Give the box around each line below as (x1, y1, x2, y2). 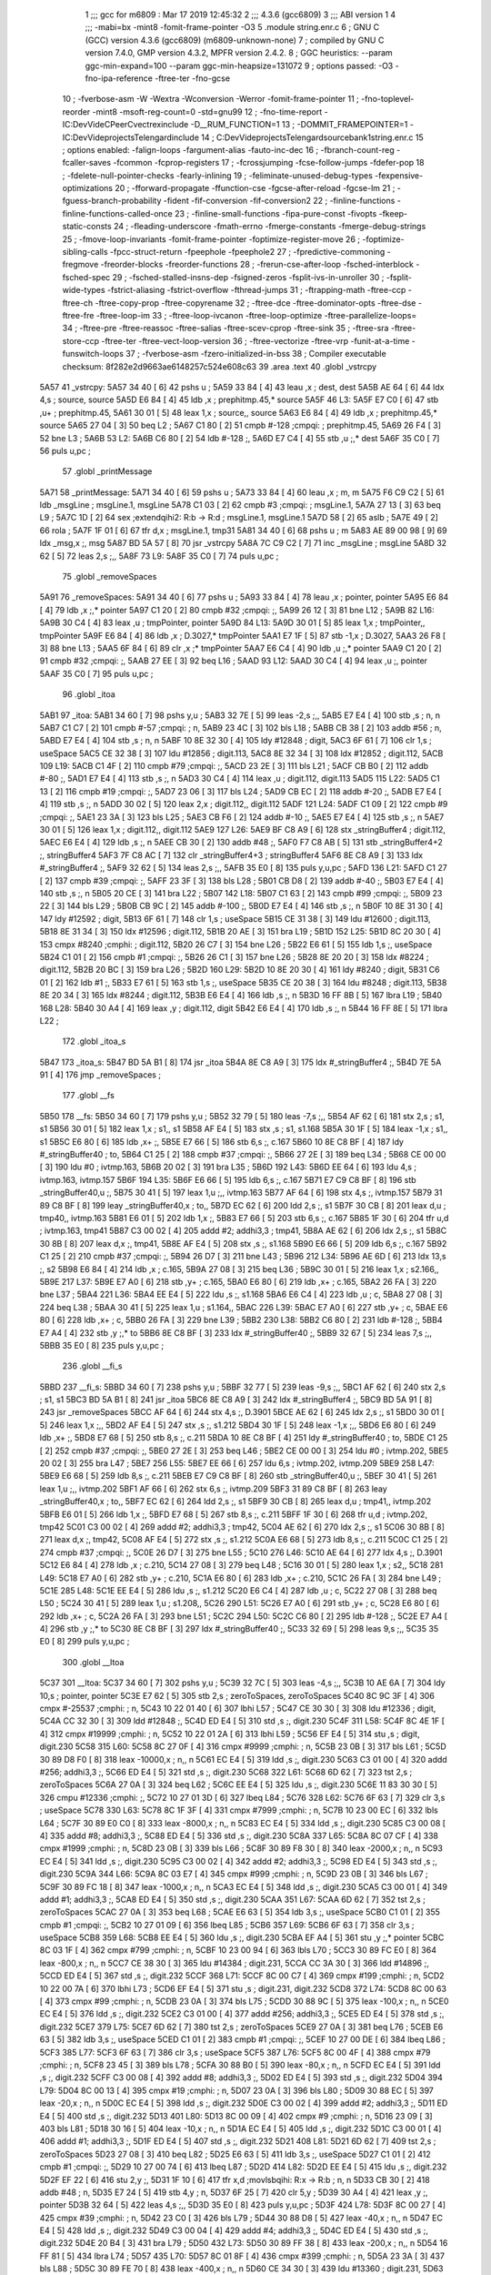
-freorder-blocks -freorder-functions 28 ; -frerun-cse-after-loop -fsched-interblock (100, 259, 414, 270)
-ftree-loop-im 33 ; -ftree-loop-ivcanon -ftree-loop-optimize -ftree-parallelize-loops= (95, 309, 417, 320)
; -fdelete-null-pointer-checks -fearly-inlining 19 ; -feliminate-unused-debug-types (62, 169, 373, 181)
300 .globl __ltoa (62, 1656, 125, 1667)
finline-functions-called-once (62, 207, 173, 218)
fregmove (62, 259, 99, 270)
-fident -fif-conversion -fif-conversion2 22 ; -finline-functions (163, 196, 396, 207)
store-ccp (62, 335, 100, 346)
